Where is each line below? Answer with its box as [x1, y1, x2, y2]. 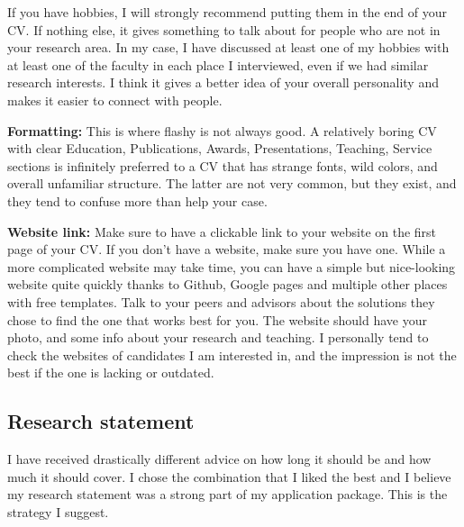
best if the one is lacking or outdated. [7, 363, 214, 382]
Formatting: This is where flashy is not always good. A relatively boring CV [7, 121, 437, 140]
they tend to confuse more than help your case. [7, 191, 268, 210]
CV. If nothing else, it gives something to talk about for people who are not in [7, 20, 441, 39]
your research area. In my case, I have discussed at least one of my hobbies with [7, 38, 450, 57]
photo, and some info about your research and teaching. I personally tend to [7, 328, 429, 347]
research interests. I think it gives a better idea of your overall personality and [7, 73, 439, 92]
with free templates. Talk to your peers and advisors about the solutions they [7, 292, 435, 311]
